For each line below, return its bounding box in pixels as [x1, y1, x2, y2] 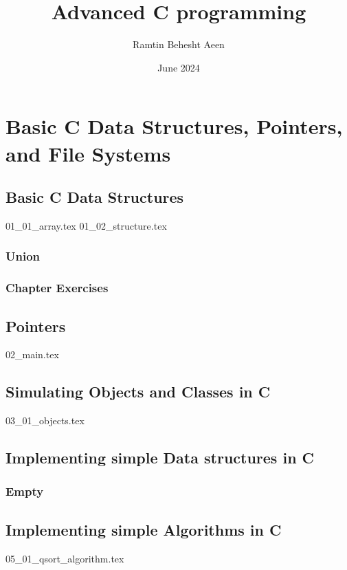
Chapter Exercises [5, 279, 109, 296]
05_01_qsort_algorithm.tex [5, 551, 124, 565]
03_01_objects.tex [5, 413, 85, 428]
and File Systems [5, 139, 171, 167]
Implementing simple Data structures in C [5, 447, 315, 468]
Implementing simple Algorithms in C [5, 518, 282, 540]
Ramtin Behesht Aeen [133, 37, 225, 52]
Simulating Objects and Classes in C [5, 381, 271, 402]
